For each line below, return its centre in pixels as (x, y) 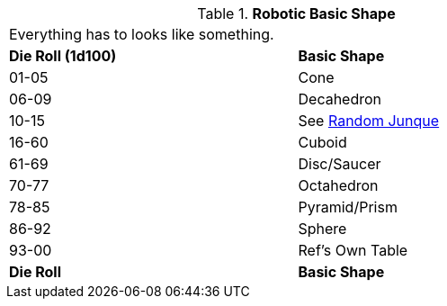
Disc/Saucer (340, 164)
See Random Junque (369, 121)
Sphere (322, 229)
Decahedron (340, 99)
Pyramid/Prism (348, 207)
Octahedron (338, 185)
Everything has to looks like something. (142, 34)
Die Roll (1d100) (63, 56)
